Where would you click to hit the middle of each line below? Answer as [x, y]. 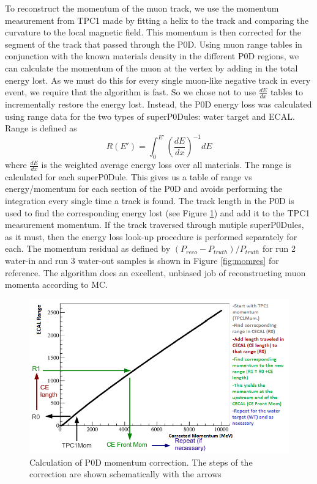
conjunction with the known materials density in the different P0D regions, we [152, 56]
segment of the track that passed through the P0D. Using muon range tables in [154, 44]
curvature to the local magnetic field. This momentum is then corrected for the [153, 32]
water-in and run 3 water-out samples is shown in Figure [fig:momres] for [142, 261]
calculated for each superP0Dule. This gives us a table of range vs [129, 176]
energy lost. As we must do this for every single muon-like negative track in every [158, 80]
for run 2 [279, 248]
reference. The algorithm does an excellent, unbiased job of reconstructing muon [155, 272]
